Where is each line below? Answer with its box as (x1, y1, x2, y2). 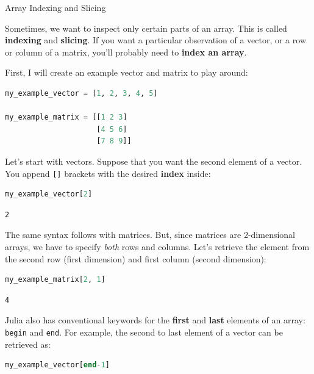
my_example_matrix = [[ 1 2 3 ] (5, 113, 127, 122)
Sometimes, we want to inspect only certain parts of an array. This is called (5, 21, 287, 34)
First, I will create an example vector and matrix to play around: (5, 66, 248, 79)
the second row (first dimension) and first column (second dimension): (5, 252, 266, 265)
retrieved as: (5, 337, 51, 350)
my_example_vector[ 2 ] (5, 190, 93, 199)
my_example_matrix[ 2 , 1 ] (5, 275, 105, 284)
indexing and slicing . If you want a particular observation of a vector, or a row (5, 34, 306, 46)
